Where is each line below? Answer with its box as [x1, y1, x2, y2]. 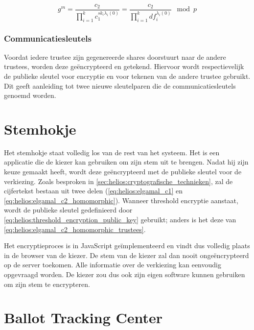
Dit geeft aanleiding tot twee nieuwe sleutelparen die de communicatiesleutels [4, 80, 236, 91]
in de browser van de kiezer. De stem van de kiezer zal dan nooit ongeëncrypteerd [4, 250, 249, 260]
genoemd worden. [4, 90, 56, 100]
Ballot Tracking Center [4, 307, 163, 328]
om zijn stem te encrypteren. [4, 279, 90, 289]
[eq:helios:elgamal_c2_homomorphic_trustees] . [4, 224, 146, 234]
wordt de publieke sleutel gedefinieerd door [4, 205, 133, 215]
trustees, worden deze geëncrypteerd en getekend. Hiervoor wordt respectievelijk [4, 61, 244, 71]
